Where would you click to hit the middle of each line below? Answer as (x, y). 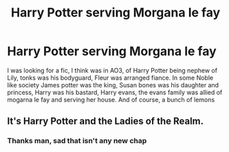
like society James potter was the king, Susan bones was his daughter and (113, 85)
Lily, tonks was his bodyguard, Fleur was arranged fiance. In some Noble (110, 78)
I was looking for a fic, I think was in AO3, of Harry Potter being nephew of (112, 70)
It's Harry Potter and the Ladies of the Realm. (106, 121)
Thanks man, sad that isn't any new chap (77, 141)
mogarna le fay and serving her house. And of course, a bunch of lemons (111, 99)
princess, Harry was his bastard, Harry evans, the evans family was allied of (115, 92)
